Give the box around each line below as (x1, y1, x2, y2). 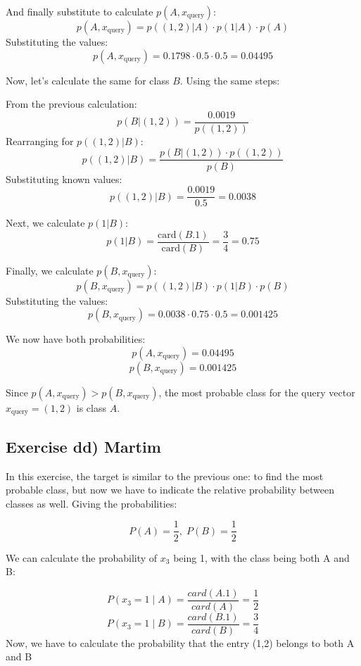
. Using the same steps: (179, 73, 280, 87)
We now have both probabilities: (6, 332, 146, 346)
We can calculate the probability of (6, 550, 158, 565)
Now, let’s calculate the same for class (6, 73, 170, 87)
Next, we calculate (6, 215, 85, 230)
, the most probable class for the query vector (158, 385, 355, 399)
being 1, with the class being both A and (173, 550, 350, 565)
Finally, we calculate (6, 263, 94, 277)
